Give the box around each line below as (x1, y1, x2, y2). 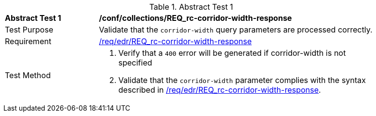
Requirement (5, 36, 51, 46)
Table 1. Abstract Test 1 (149, 2, 233, 12)
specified (118, 58, 152, 67)
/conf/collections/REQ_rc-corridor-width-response (99, 13, 292, 23)
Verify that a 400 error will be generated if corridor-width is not (118, 48, 346, 58)
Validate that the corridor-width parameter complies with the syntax (118, 75, 366, 85)
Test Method (5, 70, 51, 80)
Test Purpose (5, 25, 53, 34)
